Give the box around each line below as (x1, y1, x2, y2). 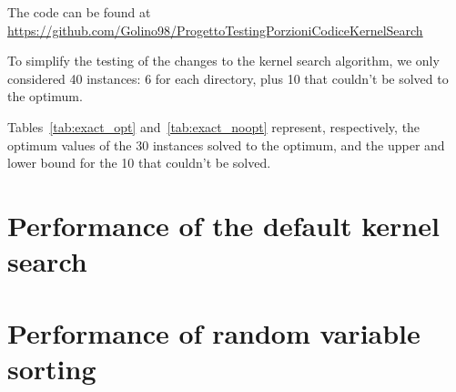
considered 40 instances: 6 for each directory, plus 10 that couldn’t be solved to (7, 68, 449, 88)
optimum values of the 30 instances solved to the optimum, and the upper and (7, 135, 445, 154)
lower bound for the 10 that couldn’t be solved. (7, 153, 271, 172)
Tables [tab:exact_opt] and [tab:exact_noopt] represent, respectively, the (7, 117, 421, 136)
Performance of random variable (7, 314, 421, 351)
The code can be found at (7, 3, 151, 21)
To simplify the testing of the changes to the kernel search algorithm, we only (7, 51, 440, 70)
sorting (7, 349, 96, 387)
